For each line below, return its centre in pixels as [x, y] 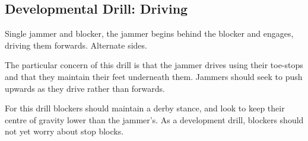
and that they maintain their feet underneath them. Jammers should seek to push [154, 76]
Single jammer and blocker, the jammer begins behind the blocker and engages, [149, 33]
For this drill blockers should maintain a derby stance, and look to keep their [145, 108]
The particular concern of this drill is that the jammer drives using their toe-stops [154, 65]
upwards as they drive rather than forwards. [85, 88]
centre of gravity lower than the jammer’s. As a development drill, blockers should [154, 119]
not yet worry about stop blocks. [64, 131]
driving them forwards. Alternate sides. [76, 45]
